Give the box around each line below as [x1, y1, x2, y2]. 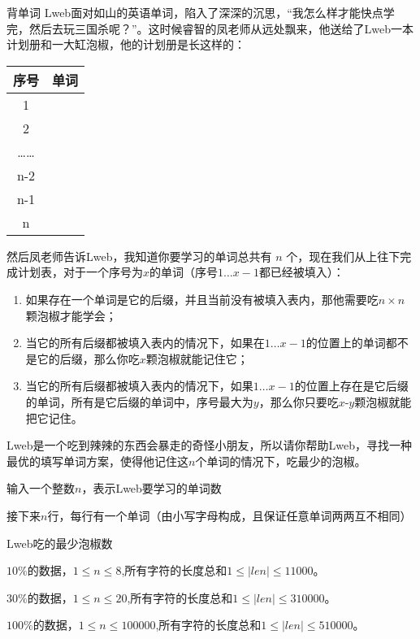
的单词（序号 [149, 263, 219, 280]
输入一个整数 [6, 480, 75, 497]
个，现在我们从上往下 [286, 247, 401, 264]
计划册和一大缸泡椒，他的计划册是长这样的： [6, 36, 245, 53]
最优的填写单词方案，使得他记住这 [6, 452, 188, 469]
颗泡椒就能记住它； [145, 350, 249, 367]
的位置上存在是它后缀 [294, 377, 409, 394]
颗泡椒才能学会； [25, 306, 117, 324]
